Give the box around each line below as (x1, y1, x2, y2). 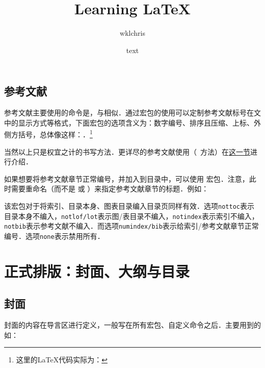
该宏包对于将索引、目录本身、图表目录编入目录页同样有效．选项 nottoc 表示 (4, 200, 254, 211)
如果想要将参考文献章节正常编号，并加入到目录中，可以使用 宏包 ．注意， (4, 173, 249, 184)
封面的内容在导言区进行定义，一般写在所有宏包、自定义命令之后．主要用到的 (4, 320, 261, 330)
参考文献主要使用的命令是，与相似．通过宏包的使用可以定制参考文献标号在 (4, 107, 254, 118)
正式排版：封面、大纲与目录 (4, 260, 190, 281)
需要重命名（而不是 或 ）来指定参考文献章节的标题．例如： (11, 183, 209, 194)
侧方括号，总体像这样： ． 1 (4, 128, 93, 139)
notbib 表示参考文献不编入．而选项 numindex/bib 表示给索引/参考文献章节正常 (4, 220, 259, 231)
